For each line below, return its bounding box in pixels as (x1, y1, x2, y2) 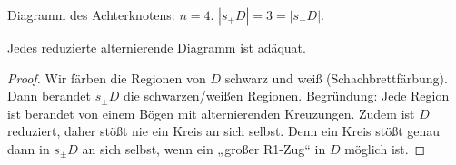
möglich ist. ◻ (344, 139, 426, 158)
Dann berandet (7, 86, 92, 105)
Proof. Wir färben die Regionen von (7, 68, 206, 87)
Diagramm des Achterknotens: (7, 5, 175, 24)
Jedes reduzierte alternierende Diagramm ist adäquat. (7, 38, 306, 56)
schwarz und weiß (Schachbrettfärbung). (224, 68, 448, 87)
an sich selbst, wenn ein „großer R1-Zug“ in (82, 139, 326, 158)
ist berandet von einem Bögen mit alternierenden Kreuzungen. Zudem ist (7, 103, 415, 122)
